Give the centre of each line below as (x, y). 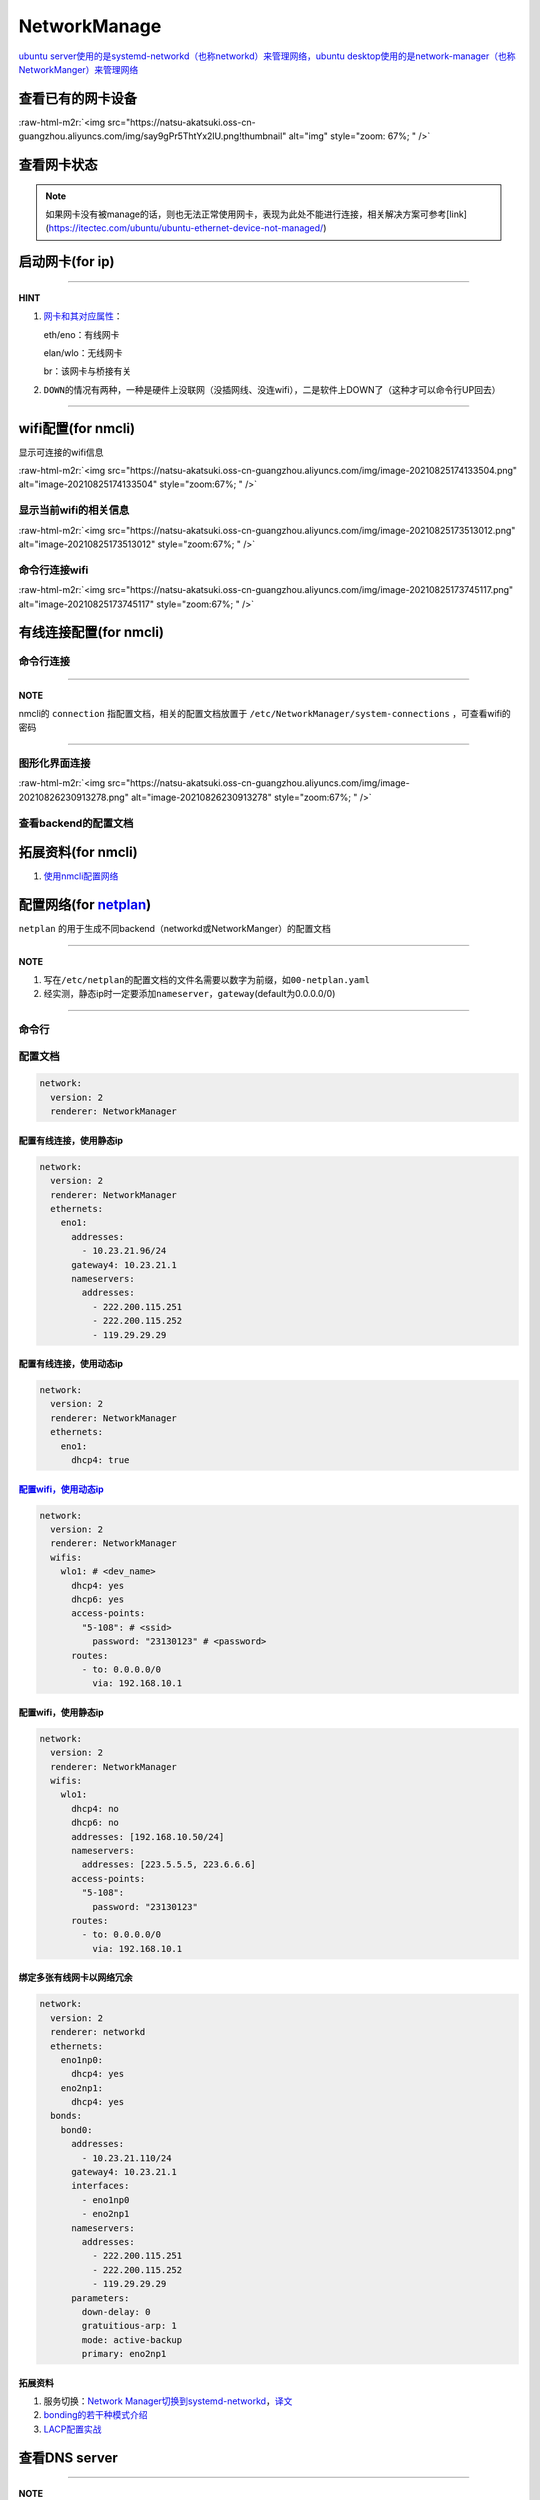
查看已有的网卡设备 (77, 98)
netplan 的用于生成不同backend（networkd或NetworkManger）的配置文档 (175, 929)
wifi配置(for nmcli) (76, 428)
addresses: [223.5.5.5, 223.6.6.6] (169, 1864)
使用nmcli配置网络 (81, 876)
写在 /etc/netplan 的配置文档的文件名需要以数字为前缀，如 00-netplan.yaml (206, 979)
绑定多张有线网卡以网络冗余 (75, 1977)
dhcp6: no (95, 1823)
